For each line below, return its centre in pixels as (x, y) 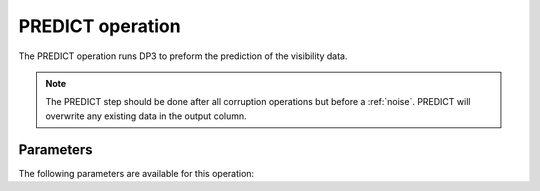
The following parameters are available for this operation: (136, 173)
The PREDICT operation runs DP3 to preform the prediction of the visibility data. (183, 56)
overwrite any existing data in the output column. (146, 116)
